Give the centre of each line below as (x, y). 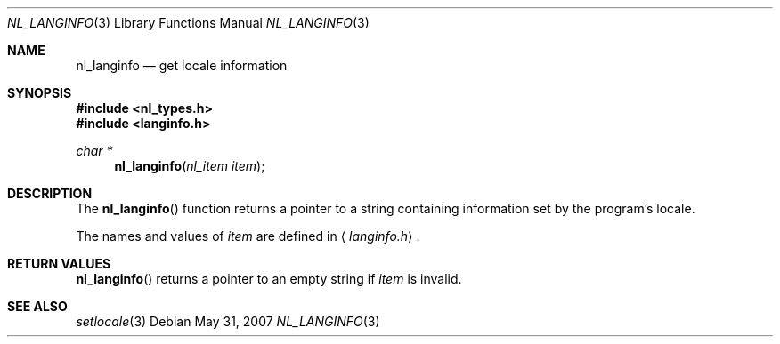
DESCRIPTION (50, 193)
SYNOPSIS (40, 93)
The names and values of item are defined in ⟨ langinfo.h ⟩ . (248, 236)
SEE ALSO (37, 306)
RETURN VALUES (59, 264)
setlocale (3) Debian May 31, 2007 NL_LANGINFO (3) (228, 321)
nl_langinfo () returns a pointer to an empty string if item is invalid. (269, 279)
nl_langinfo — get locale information (182, 65)
